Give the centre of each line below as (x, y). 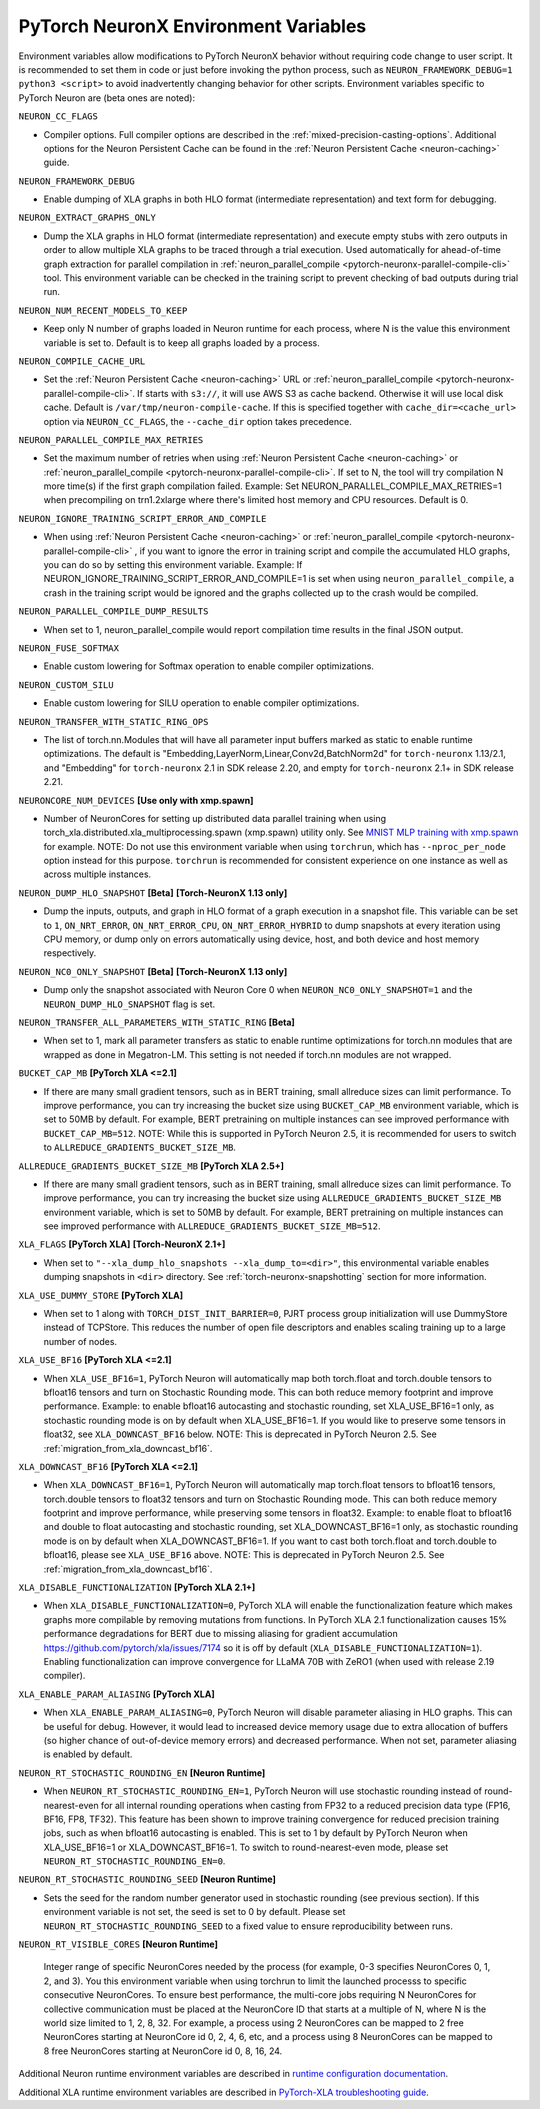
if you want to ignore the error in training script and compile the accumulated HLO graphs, (324, 551)
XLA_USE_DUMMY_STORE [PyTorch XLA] (101, 1295)
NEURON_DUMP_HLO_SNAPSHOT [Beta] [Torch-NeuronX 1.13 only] (153, 892)
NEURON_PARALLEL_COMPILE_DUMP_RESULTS (113, 611)
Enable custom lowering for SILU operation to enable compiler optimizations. (201, 703)
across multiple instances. (97, 874)
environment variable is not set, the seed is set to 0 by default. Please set (194, 1912)
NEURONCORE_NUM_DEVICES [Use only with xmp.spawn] (136, 800)
